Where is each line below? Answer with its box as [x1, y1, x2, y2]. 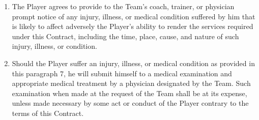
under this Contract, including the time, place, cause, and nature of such [12, 31, 239, 41]
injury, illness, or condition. [12, 41, 97, 51]
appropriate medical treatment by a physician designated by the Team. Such [12, 78, 251, 88]
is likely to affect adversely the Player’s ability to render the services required [12, 21, 253, 32]
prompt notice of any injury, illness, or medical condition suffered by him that [12, 11, 255, 21]
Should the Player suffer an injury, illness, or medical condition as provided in [12, 57, 255, 68]
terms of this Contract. [12, 107, 84, 118]
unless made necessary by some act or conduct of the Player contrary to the [12, 98, 249, 108]
